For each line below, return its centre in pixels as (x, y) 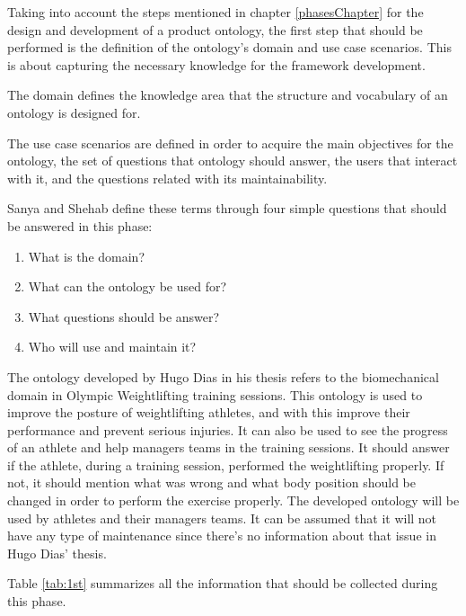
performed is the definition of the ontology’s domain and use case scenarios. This (229, 47)
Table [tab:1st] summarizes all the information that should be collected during (223, 583)
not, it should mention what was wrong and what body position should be (212, 482)
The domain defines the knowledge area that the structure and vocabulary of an (228, 95)
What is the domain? (86, 256)
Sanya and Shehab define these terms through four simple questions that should (227, 208)
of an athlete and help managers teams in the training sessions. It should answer (229, 447)
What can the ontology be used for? (127, 286)
